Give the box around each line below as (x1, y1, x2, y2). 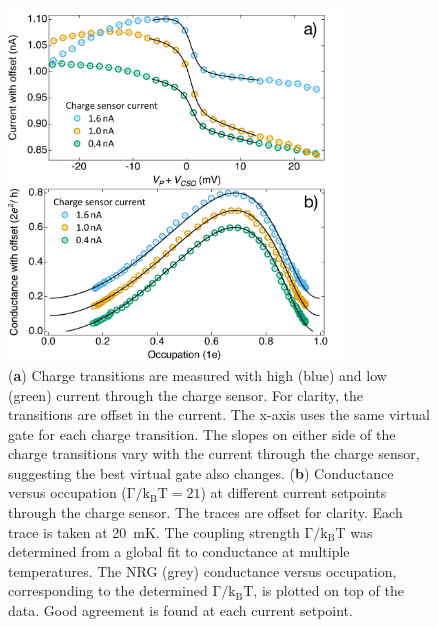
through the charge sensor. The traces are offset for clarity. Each (8, 502, 403, 523)
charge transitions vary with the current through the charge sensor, (8, 443, 420, 464)
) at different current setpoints (200, 482, 387, 503)
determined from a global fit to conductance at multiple (8, 541, 350, 562)
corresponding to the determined (8, 580, 208, 601)
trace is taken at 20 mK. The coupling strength (8, 521, 300, 542)
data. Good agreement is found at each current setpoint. (8, 600, 353, 621)
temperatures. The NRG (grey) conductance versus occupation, (8, 560, 397, 581)
